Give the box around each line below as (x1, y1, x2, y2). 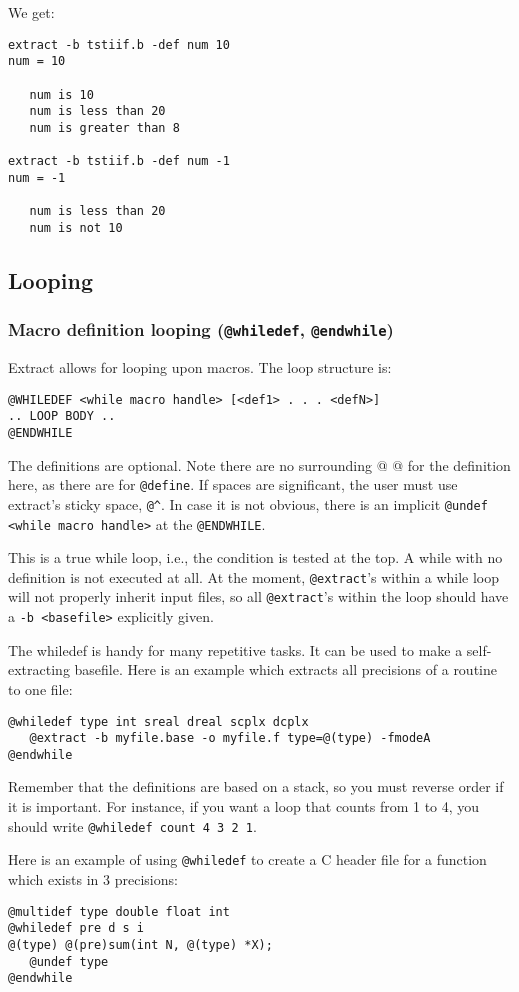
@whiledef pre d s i (8, 921, 145, 936)
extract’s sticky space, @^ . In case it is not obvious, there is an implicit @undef (8, 493, 488, 514)
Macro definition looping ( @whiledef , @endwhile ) (8, 317, 394, 342)
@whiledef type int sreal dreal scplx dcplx (8, 714, 309, 729)
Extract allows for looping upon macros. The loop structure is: (8, 357, 392, 378)
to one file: (8, 678, 73, 699)
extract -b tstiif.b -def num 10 (8, 37, 230, 52)
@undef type (29, 954, 109, 969)
